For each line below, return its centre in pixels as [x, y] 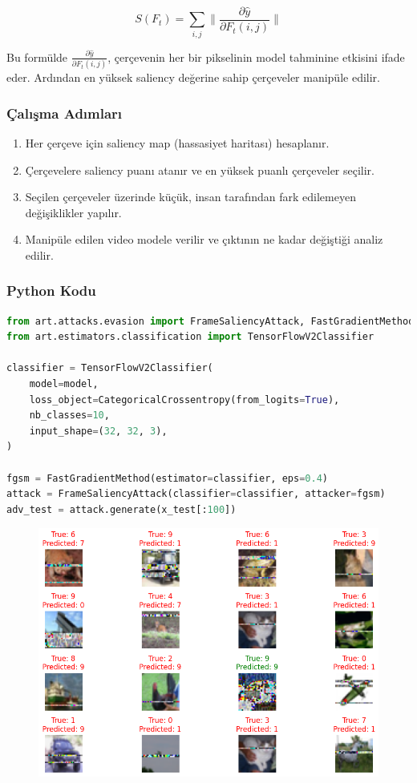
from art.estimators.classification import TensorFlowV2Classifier [190, 337]
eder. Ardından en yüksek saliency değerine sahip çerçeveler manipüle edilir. [193, 77]
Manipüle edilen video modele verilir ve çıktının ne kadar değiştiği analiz [204, 239]
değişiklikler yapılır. [73, 212]
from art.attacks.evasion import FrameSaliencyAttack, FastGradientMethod [211, 321]
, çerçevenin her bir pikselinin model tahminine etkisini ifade [256, 57]
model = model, [64, 384]
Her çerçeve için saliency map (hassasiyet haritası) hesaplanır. [177, 142]
